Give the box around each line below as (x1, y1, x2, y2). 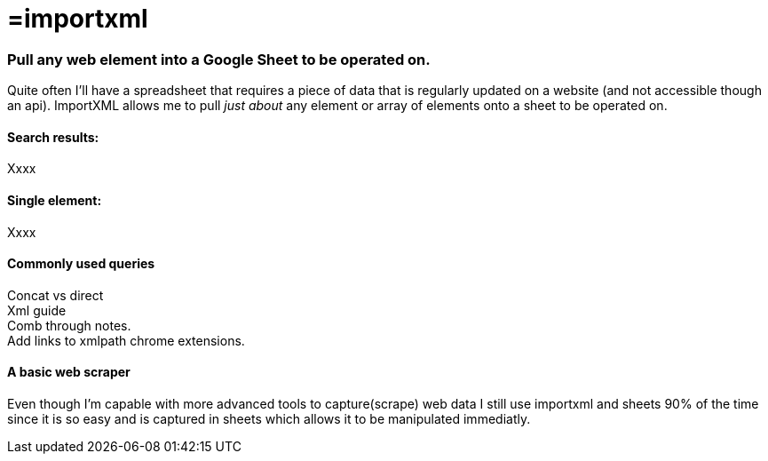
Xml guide (7, 302, 67, 318)
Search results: (7, 129, 99, 145)
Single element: (7, 192, 102, 208)
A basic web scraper (7, 364, 131, 380)
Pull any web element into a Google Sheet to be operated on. (7, 50, 431, 68)
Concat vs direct (7, 287, 104, 303)
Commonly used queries (7, 256, 155, 272)
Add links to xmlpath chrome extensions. (7, 332, 245, 348)
